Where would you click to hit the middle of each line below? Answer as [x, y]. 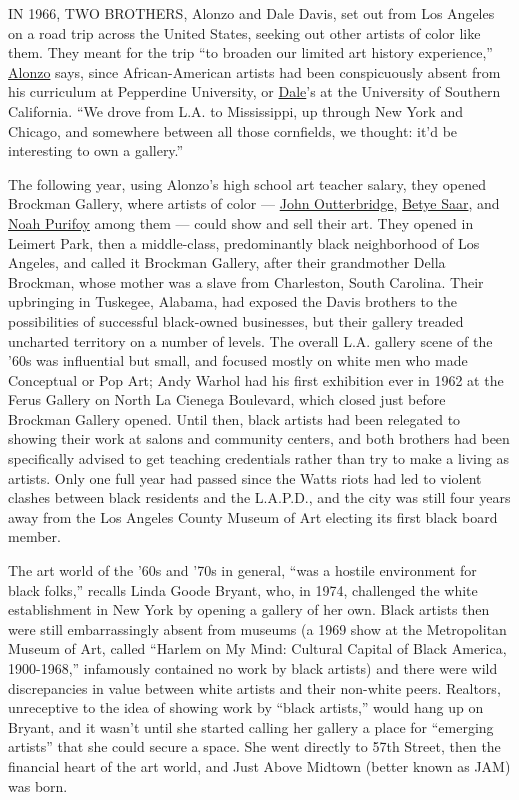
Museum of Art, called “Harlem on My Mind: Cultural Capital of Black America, [257, 648]
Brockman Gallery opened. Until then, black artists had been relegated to [234, 418]
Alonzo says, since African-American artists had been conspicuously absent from [254, 71]
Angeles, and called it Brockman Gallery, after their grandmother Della [227, 262]
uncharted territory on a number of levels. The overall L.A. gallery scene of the [250, 340]
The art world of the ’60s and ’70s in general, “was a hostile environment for [242, 570]
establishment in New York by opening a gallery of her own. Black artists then [249, 609]
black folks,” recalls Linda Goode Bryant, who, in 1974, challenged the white [243, 589]
